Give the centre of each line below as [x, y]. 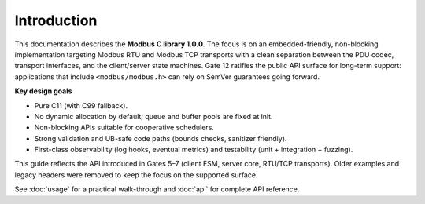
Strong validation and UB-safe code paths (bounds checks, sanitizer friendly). [161, 138]
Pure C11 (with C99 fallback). [81, 105]
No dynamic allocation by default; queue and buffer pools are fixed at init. [153, 116]
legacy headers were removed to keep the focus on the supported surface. [136, 175]
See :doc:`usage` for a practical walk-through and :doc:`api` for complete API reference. [157, 189]
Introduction [56, 20]
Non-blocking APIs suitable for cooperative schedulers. [124, 127]
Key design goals [43, 91]
